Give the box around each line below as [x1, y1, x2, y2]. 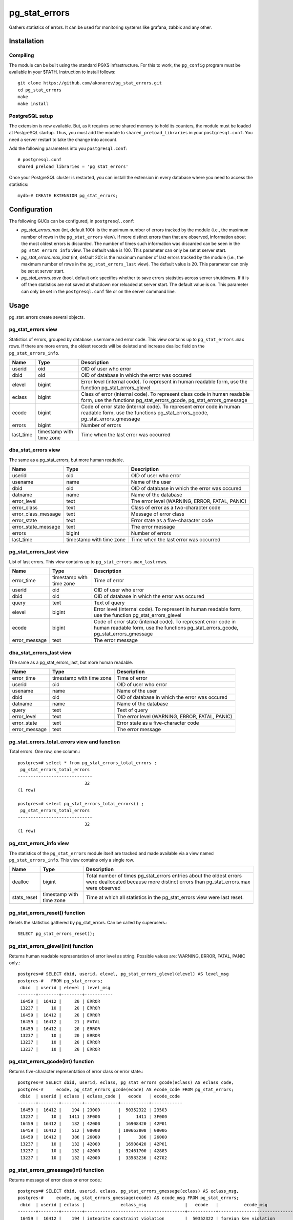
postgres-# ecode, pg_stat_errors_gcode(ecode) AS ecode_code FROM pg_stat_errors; [18, 1086, 234, 1092]
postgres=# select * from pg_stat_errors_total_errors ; [18, 760, 157, 766]
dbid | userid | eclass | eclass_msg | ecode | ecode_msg [20, 1202, 268, 1207]
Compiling [9, 52, 34, 59]
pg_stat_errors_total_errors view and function [9, 738, 120, 745]
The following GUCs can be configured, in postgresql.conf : [9, 218, 135, 224]
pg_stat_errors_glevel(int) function [9, 943, 94, 950]
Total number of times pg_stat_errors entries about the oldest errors [85, 873, 242, 879]
